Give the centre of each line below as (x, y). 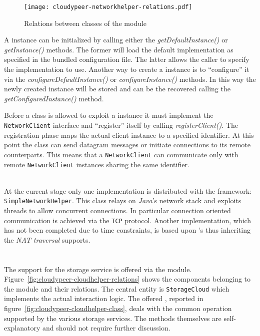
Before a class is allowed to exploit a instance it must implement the (109, 115)
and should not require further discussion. (106, 328)
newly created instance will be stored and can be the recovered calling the (117, 89)
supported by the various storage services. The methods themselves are (113, 318)
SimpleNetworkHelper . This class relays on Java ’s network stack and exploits (123, 200)
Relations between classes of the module (85, 23)
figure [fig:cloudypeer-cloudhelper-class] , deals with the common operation (118, 308)
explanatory (22, 328)
